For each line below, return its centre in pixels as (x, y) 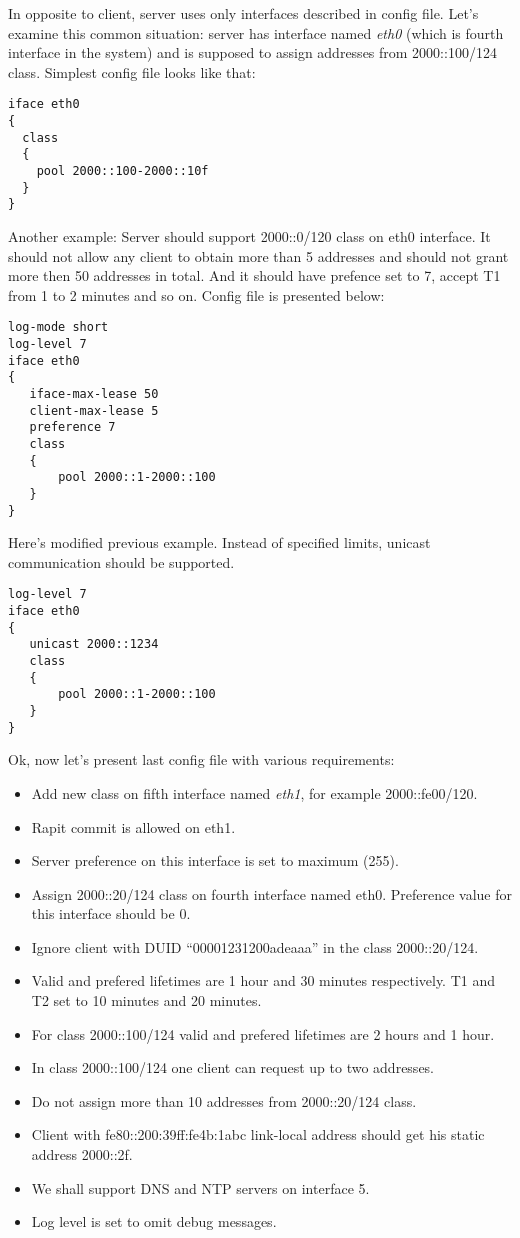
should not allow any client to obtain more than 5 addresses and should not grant (258, 255)
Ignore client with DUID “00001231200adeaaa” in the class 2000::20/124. (255, 946)
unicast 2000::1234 (94, 644)
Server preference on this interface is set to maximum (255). (215, 860)
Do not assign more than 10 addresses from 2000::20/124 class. (224, 1100)
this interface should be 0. (111, 913)
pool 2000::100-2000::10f (122, 171)
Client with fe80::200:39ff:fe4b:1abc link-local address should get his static (258, 1134)
